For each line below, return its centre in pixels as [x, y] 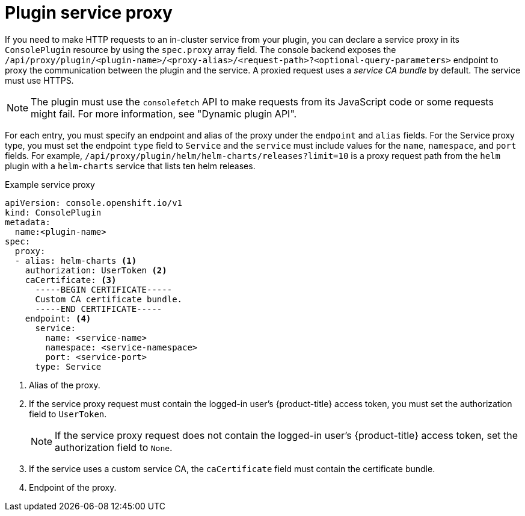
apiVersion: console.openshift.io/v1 [94, 203]
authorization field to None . [114, 447]
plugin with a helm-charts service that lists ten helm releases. [130, 166]
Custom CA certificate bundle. [109, 299]
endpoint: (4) [58, 318]
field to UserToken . [68, 414]
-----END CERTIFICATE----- [99, 309]
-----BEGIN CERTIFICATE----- [104, 289]
